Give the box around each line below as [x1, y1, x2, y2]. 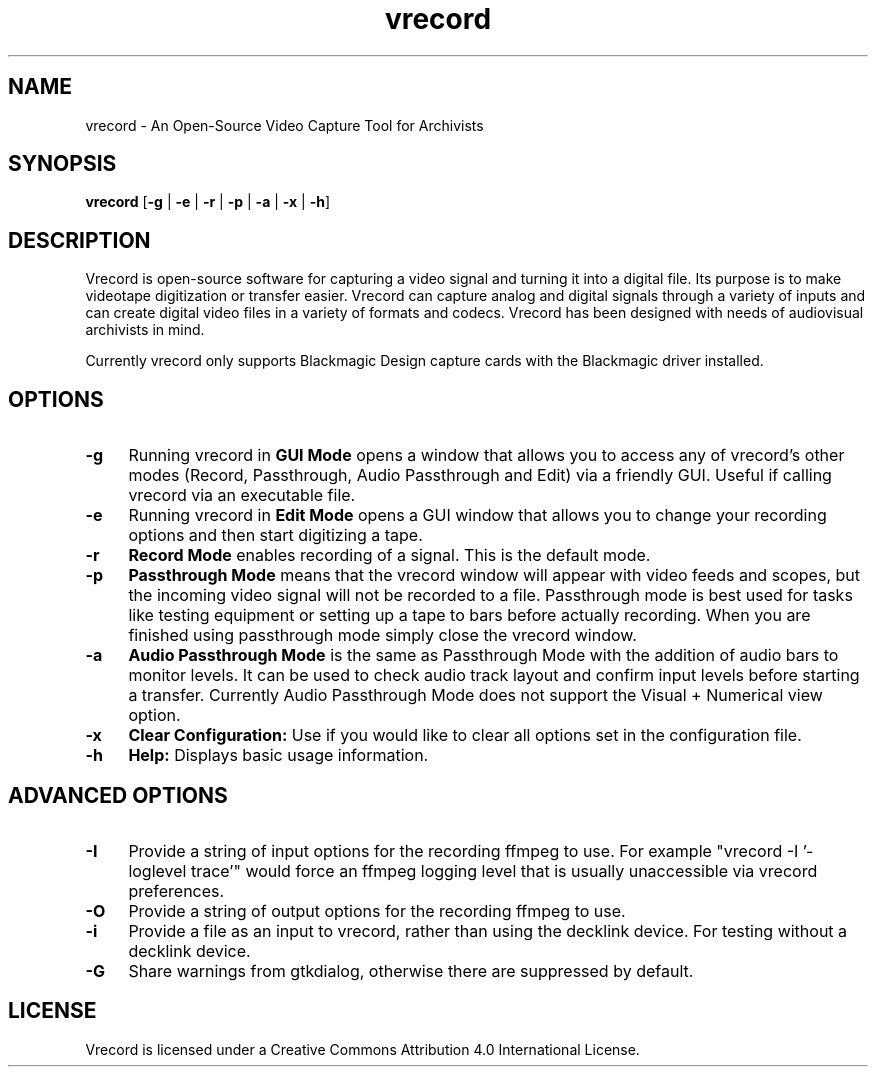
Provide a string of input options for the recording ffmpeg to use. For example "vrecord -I [128, 840, 799, 861]
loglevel [128, 860, 187, 881]
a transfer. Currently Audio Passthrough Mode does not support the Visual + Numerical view [128, 685, 823, 706]
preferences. [128, 880, 225, 901]
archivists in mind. [85, 321, 205, 339]
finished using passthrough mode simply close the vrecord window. [128, 625, 637, 646]
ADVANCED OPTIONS [8, 782, 228, 808]
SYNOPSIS [8, 151, 117, 177]
